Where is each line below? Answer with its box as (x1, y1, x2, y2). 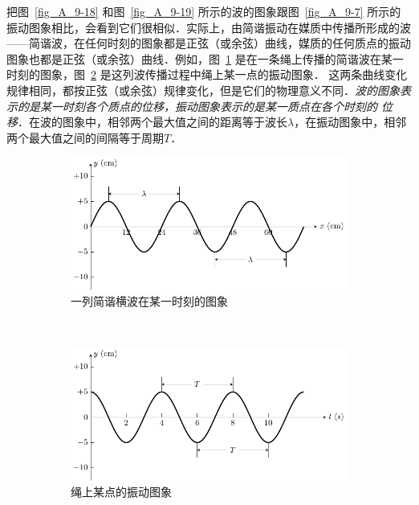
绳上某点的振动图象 (71, 483, 172, 500)
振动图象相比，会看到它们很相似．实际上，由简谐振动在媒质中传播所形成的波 (6, 18, 411, 35)
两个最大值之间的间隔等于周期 (6, 129, 164, 146)
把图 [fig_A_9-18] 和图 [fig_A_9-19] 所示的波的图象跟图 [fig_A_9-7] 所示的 (6, 3, 401, 19)
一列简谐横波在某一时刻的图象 (71, 293, 228, 310)
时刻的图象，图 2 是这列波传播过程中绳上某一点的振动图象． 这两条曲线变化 (6, 66, 408, 83)
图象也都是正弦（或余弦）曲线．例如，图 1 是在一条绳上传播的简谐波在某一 (6, 50, 404, 67)
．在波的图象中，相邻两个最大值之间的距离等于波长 (18, 113, 287, 130)
